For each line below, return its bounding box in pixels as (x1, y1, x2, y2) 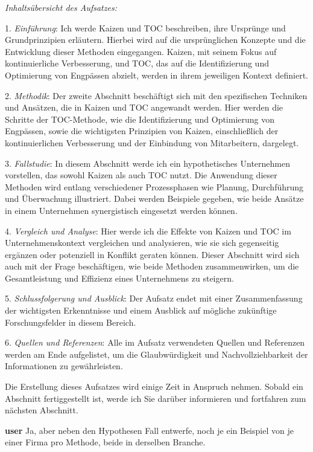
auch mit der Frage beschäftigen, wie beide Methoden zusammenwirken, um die (5, 260, 299, 273)
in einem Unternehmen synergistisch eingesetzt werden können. (5, 204, 238, 216)
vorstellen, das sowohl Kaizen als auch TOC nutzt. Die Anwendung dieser (5, 169, 277, 181)
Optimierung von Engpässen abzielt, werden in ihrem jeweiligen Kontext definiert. (5, 68, 308, 81)
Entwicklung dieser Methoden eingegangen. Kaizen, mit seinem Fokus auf (5, 45, 277, 57)
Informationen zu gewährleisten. (5, 360, 123, 372)
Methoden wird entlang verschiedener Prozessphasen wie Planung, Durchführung (5, 180, 304, 193)
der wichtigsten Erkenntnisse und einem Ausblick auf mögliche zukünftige (5, 304, 277, 317)
